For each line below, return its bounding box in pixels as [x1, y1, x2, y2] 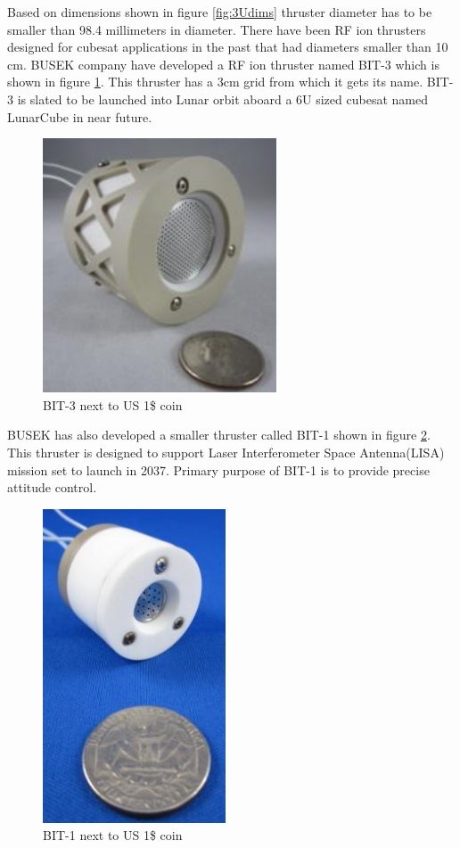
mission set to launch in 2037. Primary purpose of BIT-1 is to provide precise [7, 460, 430, 479]
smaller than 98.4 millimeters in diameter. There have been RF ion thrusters [7, 20, 426, 38]
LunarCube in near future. [7, 107, 152, 126]
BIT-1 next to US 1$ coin [43, 826, 183, 844]
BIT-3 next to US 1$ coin [43, 395, 183, 414]
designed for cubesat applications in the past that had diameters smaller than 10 [7, 37, 448, 56]
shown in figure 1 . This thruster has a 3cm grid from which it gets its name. [7, 72, 423, 91]
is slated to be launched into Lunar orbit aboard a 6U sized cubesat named [17, 89, 428, 108]
